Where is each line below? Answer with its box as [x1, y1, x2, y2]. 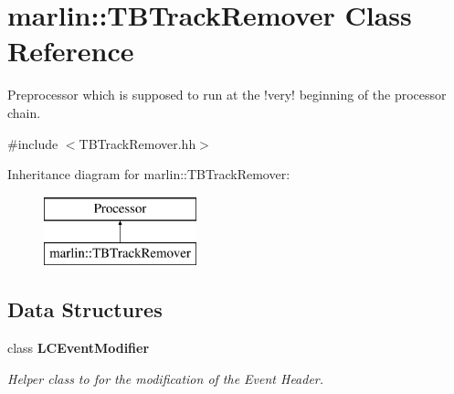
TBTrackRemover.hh [79, 133, 196, 153]
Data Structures [7, 295, 163, 324]
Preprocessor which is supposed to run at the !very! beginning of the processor [7, 85, 447, 104]
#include [7, 133, 58, 153]
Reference [7, 32, 134, 69]
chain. [7, 102, 41, 122]
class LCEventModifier [7, 338, 150, 357]
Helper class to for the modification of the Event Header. [7, 368, 324, 388]
